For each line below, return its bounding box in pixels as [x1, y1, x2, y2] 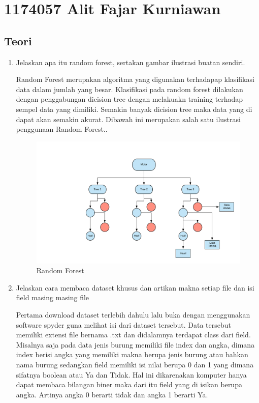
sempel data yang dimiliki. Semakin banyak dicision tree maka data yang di [16, 103, 252, 114]
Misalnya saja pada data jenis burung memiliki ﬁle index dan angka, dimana [16, 339, 255, 350]
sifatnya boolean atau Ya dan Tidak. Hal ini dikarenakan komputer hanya [16, 369, 247, 380]
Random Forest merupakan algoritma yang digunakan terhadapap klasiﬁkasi [16, 74, 254, 84]
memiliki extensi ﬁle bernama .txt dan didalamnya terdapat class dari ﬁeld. [16, 329, 251, 340]
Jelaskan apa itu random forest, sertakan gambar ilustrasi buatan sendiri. [16, 56, 245, 67]
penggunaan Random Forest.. [16, 124, 108, 134]
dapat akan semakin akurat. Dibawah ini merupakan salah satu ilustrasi [16, 113, 241, 124]
